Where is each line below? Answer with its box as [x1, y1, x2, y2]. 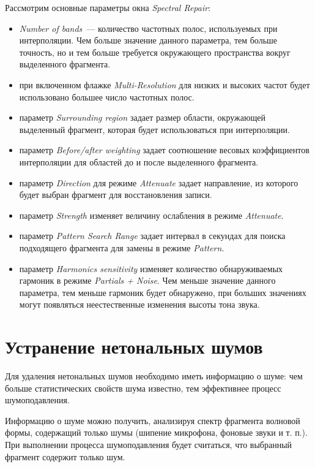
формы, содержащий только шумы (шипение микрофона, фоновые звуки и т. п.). [5, 426, 308, 439]
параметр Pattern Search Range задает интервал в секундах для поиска [19, 229, 286, 242]
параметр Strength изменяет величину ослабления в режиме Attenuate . [19, 208, 284, 221]
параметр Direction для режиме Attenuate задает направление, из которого [19, 176, 298, 189]
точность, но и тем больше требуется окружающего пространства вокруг [19, 45, 291, 58]
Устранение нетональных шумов [5, 334, 263, 359]
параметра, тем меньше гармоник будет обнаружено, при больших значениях [19, 286, 306, 298]
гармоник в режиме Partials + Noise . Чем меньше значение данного [19, 274, 276, 287]
